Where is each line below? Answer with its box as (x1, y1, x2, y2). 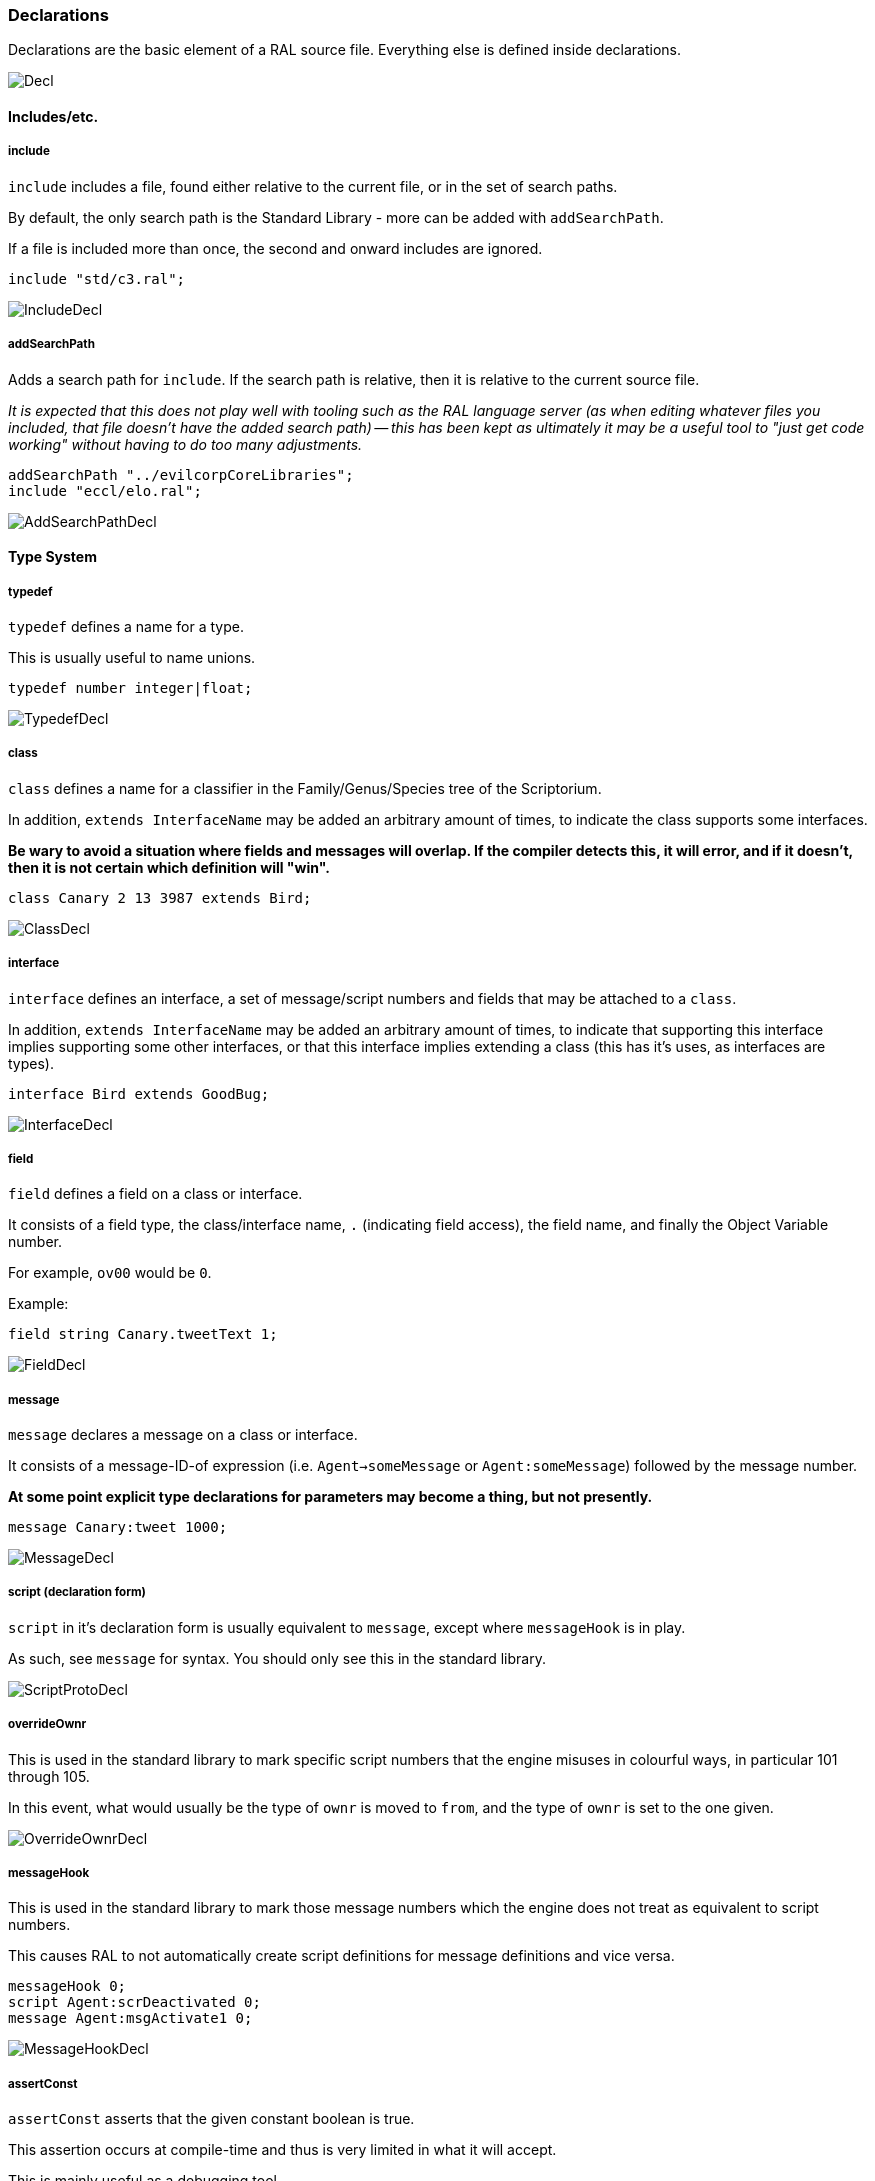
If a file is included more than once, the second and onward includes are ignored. (8, 239, 543, 257)
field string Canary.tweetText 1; (8, 1326, 278, 1343)
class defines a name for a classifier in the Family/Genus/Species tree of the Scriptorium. (8, 779, 602, 797)
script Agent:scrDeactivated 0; (8, 1994, 261, 2011)
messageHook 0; (8, 1978, 127, 1995)
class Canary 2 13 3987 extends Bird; (8, 889, 312, 906)
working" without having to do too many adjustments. (8, 435, 363, 453)
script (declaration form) (8, 1585, 146, 1600)
